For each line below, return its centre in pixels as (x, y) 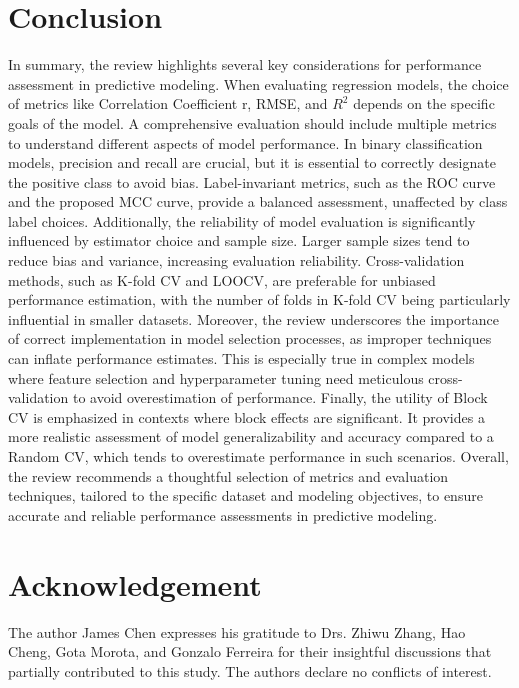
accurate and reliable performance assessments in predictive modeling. (223, 514)
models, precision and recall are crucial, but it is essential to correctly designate (252, 162)
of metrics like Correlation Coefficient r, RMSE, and (168, 103)
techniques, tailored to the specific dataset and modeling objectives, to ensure (245, 495)
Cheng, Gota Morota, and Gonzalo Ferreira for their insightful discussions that (250, 651)
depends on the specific (424, 103)
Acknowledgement (135, 583)
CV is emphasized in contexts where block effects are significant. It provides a (246, 416)
